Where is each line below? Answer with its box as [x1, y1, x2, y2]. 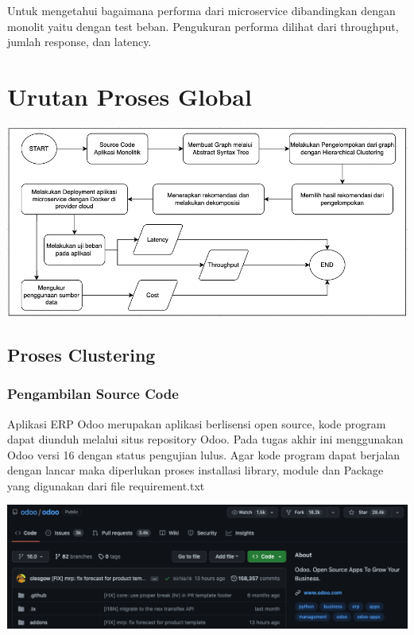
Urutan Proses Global [7, 79, 252, 112]
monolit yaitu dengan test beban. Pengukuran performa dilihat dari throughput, [7, 17, 399, 34]
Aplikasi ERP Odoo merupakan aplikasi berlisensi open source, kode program [7, 415, 386, 432]
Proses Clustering [7, 342, 156, 366]
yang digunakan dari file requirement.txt [7, 477, 205, 494]
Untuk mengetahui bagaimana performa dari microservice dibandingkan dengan [7, 2, 396, 18]
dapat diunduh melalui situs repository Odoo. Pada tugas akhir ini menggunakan [7, 431, 404, 447]
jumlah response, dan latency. [7, 33, 152, 50]
